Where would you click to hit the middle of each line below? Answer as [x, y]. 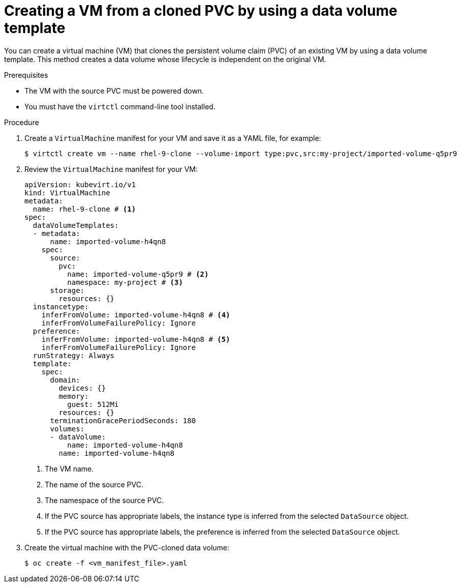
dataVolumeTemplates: [76, 225]
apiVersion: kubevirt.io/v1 [80, 184]
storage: [67, 290]
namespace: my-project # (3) [125, 282]
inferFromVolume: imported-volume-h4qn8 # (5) [136, 339]
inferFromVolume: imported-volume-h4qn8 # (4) [136, 315]
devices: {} [82, 388]
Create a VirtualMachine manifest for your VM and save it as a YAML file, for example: [173, 138]
